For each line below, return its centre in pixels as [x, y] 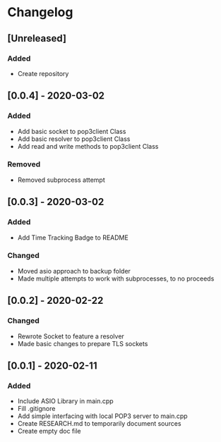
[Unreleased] [37, 38]
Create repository [43, 73]
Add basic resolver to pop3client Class [74, 139]
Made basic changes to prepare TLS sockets [83, 343]
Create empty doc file [49, 431]
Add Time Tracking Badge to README [73, 238]
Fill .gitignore [36, 409]
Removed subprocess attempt [61, 180]
